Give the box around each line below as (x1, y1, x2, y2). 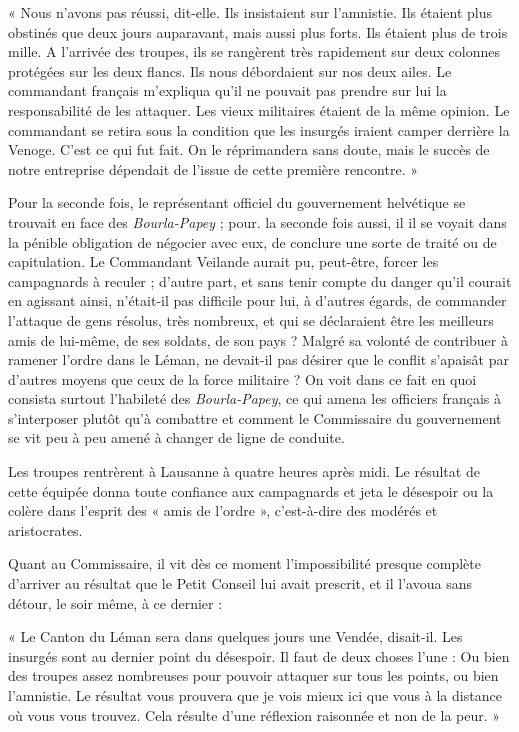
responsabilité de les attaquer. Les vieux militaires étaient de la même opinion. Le (8, 99, 510, 120)
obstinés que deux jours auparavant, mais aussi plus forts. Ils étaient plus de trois (8, 21, 508, 42)
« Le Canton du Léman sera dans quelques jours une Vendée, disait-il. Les (8, 626, 463, 647)
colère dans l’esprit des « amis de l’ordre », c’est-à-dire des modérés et (8, 500, 438, 521)
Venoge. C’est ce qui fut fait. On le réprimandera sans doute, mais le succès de (8, 139, 490, 160)
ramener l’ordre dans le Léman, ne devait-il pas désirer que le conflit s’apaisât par (8, 349, 509, 370)
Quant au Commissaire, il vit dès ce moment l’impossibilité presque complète (8, 553, 481, 574)
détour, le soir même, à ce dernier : (8, 592, 223, 613)
